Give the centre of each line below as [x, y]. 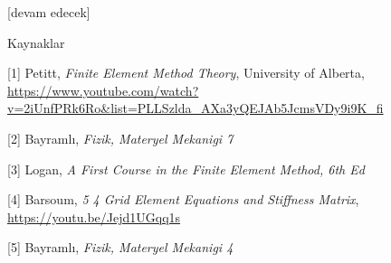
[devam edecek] [49, 12]
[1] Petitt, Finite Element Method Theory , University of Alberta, [186, 73]
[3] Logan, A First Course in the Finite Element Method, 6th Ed [186, 169]
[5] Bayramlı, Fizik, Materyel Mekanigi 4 [120, 247]
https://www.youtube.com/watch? [103, 90]
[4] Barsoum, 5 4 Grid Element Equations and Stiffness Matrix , [183, 199]
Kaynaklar [36, 42]
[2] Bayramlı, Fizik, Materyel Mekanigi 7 [120, 138]
